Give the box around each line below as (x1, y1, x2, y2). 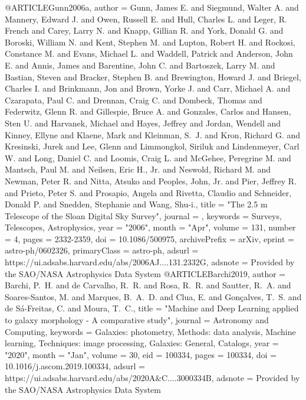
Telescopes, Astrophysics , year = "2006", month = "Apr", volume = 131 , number (5, 221, 296, 233)
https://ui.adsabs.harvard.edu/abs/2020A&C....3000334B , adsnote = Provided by (5, 372, 300, 383)
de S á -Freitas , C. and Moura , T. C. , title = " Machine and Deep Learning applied (5, 302, 299, 314)
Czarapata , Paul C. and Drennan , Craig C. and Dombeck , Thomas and (5, 93, 262, 106)
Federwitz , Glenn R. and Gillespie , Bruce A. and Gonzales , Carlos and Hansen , (5, 105, 291, 118)
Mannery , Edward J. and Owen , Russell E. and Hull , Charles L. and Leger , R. (5, 12, 287, 25)
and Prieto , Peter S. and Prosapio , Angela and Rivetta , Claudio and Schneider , (5, 186, 292, 199)
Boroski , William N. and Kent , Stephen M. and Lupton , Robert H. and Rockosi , (5, 35, 295, 48)
